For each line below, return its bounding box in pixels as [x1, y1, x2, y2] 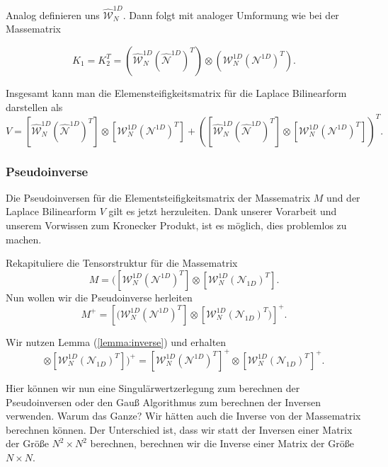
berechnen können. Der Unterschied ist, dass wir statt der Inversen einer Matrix [6, 422, 353, 437]
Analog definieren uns [6, 7, 100, 22]
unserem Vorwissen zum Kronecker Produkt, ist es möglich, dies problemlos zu [6, 218, 347, 232]
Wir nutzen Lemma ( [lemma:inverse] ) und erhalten [6, 334, 227, 349]
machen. [6, 231, 42, 246]
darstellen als [6, 99, 63, 114]
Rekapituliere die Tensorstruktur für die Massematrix [6, 255, 238, 270]
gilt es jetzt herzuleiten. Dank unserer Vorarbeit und [108, 204, 337, 219]
